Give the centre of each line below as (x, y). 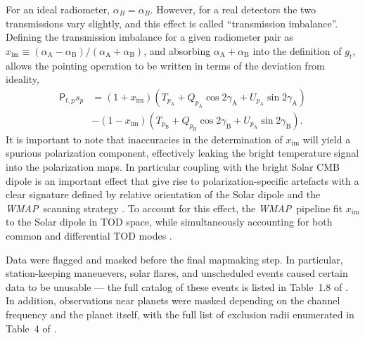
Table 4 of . (31, 328)
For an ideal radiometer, (58, 9)
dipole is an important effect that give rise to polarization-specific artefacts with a (182, 180)
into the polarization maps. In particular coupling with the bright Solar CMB (173, 167)
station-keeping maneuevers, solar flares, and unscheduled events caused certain (177, 273)
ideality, (23, 79)
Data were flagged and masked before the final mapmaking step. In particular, (174, 259)
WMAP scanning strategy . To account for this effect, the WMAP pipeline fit (174, 208)
